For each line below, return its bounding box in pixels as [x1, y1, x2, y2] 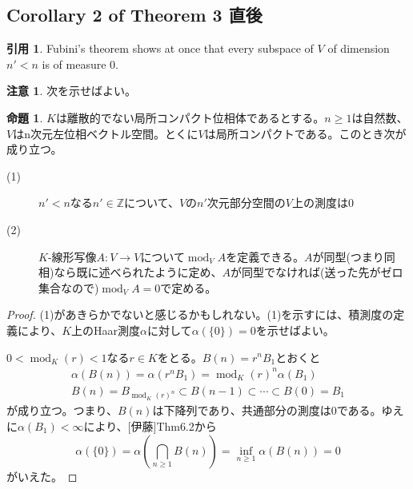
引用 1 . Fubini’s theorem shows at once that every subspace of [6, 40, 314, 57]
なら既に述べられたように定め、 [54, 264, 223, 280]
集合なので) [38, 279, 99, 296]
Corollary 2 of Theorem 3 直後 [6, 2, 263, 27]
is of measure [42, 55, 106, 72]
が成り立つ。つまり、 [6, 402, 118, 419]
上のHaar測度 [71, 321, 141, 338]
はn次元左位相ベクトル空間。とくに [13, 125, 198, 141]
